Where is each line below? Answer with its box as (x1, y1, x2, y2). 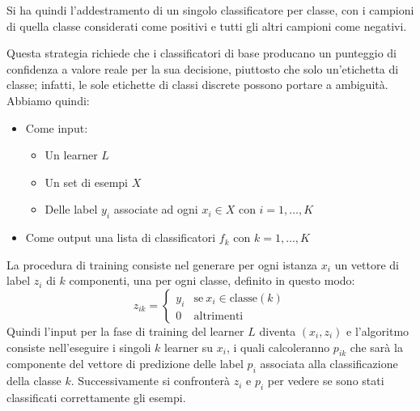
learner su (164, 338, 214, 355)
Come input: (25, 119, 88, 136)
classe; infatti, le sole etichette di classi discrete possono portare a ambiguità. (6, 76, 388, 93)
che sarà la (350, 338, 403, 355)
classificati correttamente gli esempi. (6, 388, 186, 405)
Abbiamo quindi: (6, 91, 90, 108)
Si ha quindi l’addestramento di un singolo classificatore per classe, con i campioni (6, 2, 414, 18)
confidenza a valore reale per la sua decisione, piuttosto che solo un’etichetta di (6, 60, 399, 77)
